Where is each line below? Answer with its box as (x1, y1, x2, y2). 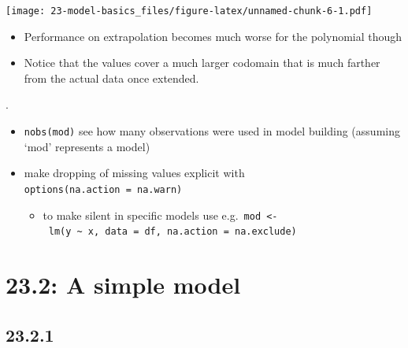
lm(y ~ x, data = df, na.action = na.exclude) (48, 226, 297, 238)
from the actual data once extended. (24, 69, 199, 86)
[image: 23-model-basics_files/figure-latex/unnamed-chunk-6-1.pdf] (6, 6, 373, 17)
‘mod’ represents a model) (24, 138, 150, 154)
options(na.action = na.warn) (24, 183, 183, 195)
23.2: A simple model (6, 268, 241, 301)
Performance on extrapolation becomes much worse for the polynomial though (24, 28, 402, 44)
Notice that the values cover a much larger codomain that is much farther (24, 54, 380, 71)
